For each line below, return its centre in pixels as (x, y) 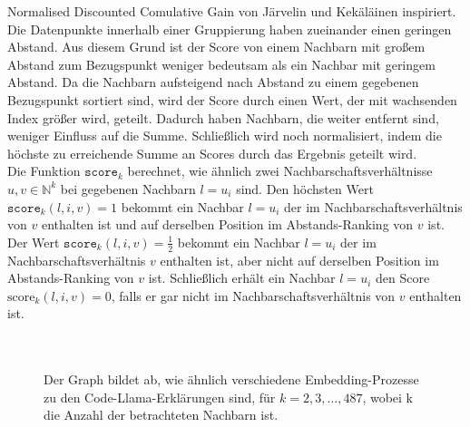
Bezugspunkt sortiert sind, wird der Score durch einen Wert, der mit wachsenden (232, 99)
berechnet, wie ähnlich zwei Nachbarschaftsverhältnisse (280, 171)
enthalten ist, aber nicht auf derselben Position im (299, 260)
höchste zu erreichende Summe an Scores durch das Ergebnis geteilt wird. (212, 153)
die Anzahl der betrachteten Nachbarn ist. (161, 415)
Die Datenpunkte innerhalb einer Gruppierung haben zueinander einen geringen (230, 29)
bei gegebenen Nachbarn (128, 188)
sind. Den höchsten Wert (305, 188)
